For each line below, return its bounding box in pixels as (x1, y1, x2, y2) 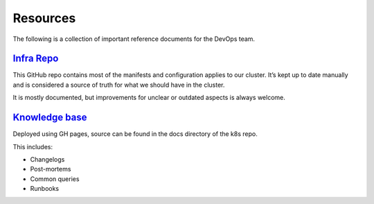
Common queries (30, 174, 80, 183)
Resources (12, 10, 76, 26)
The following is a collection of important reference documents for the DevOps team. (12, 35, 256, 43)
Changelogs (30, 155, 65, 163)
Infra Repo (12, 53, 59, 65)
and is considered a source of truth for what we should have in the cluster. (12, 80, 225, 89)
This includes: (12, 142, 53, 151)
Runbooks (30, 185, 59, 193)
